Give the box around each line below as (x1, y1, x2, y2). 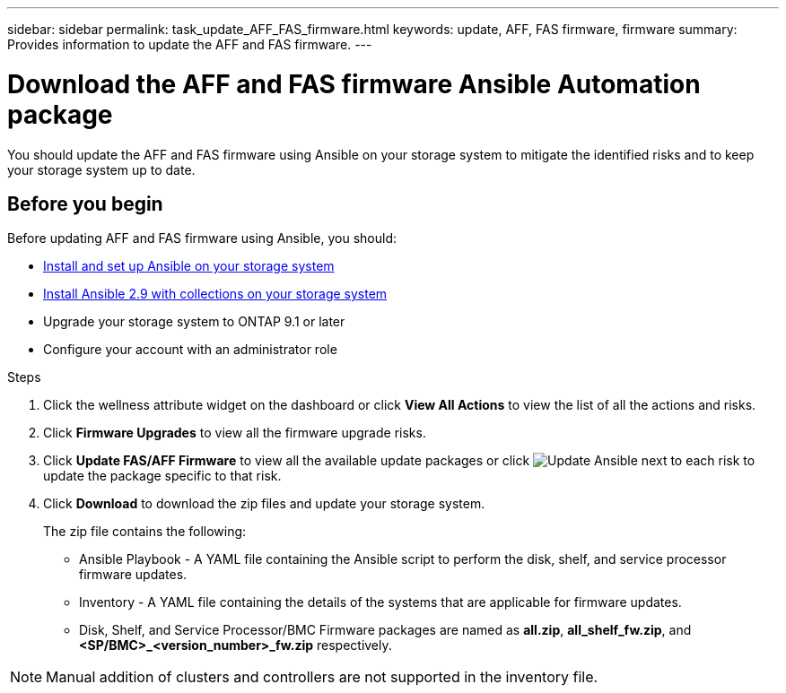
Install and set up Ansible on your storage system (43, 258, 335, 274)
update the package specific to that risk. (43, 468, 282, 484)
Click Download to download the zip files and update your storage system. (43, 496, 485, 512)
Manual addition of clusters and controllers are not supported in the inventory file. (46, 668, 598, 687)
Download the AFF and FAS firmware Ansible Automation (7, 68, 701, 100)
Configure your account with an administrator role (43, 342, 337, 358)
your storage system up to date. (7, 161, 196, 178)
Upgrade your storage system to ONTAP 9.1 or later (43, 314, 345, 330)
